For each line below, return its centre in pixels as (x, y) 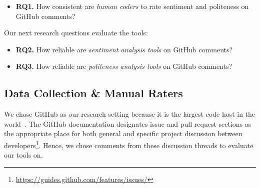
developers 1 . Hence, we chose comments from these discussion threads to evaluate (129, 144)
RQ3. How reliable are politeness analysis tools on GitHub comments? (124, 66)
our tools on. (23, 155)
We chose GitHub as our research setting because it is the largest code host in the (130, 114)
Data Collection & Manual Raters (93, 93)
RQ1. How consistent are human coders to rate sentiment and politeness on (132, 6)
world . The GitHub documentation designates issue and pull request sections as (128, 123)
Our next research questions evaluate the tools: (76, 33)
